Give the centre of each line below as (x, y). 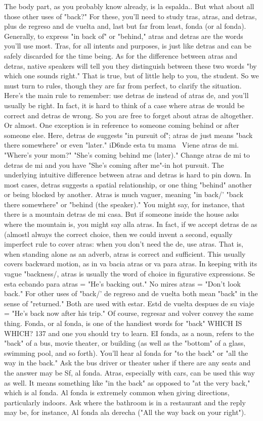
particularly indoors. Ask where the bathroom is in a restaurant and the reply (125, 402)
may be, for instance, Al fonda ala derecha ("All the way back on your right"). (125, 412)
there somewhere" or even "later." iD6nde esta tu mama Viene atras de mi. (122, 145)
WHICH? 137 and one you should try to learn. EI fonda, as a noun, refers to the (129, 333)
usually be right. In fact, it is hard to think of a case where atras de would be (124, 105)
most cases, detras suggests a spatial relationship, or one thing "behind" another (128, 184)
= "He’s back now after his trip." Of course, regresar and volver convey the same (129, 313)
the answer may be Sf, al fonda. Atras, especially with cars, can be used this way (129, 372)
